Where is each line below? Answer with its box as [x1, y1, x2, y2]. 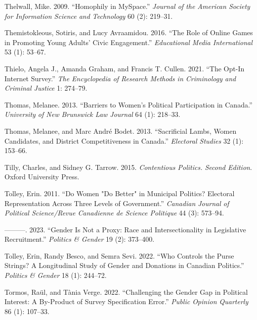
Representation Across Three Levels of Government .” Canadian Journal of [4, 198, 229, 208]
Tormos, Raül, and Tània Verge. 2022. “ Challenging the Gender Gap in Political [4, 286, 248, 297]
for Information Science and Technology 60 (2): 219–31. [4, 10, 173, 21]
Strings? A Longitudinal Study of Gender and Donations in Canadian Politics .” [4, 260, 244, 270]
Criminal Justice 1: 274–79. [4, 83, 87, 93]
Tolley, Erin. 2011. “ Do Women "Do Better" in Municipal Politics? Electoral [4, 188, 235, 198]
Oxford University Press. [4, 171, 80, 182]
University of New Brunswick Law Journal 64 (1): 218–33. [4, 109, 180, 119]
